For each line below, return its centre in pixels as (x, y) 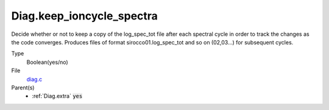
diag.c (34, 79)
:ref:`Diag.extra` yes (57, 96)
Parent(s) (23, 88)
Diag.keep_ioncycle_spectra (85, 16)
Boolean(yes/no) (47, 62)
